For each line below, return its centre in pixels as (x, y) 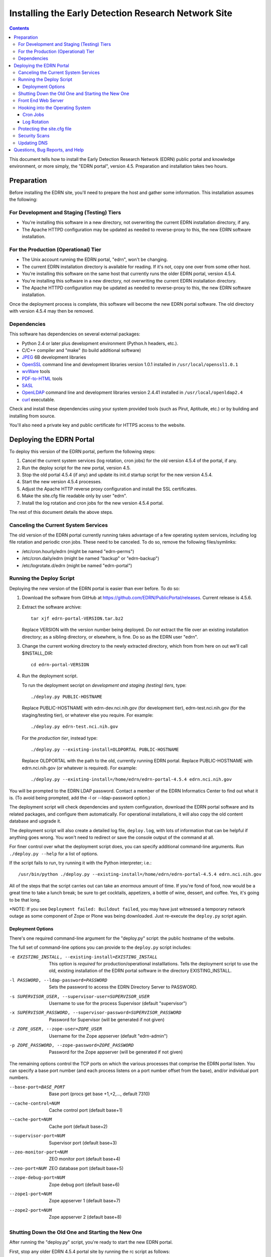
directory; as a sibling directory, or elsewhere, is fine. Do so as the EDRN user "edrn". (110, 637)
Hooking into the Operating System (54, 108)
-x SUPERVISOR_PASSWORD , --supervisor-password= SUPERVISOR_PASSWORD (95, 1013)
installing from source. (32, 416)
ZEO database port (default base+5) (86, 1168)
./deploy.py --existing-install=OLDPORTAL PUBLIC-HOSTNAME (105, 750)
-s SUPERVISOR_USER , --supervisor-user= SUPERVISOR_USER (80, 996)
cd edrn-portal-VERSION (60, 664)
